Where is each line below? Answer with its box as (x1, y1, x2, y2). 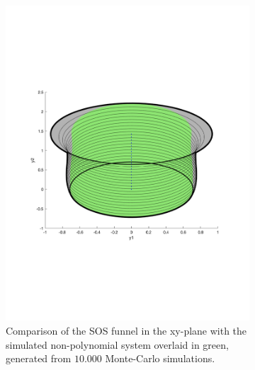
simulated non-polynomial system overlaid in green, (6, 337, 229, 352)
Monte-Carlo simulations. (105, 351, 215, 366)
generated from (6, 351, 72, 366)
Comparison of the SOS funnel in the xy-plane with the (6, 323, 247, 337)
